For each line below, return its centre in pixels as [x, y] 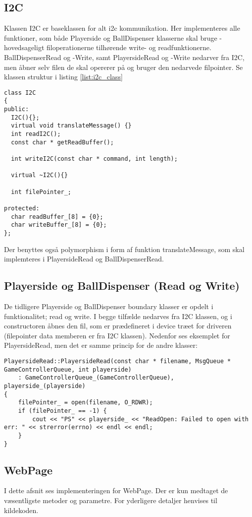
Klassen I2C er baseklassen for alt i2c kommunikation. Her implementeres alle [122, 28]
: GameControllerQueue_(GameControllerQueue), [96, 378]
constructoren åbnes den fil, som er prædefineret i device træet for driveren [118, 326]
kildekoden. [21, 510]
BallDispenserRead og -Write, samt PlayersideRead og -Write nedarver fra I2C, [124, 57]
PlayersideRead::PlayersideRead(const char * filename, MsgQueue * [118, 361]
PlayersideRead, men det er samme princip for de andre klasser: [101, 345]
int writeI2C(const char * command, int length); [94, 159]
